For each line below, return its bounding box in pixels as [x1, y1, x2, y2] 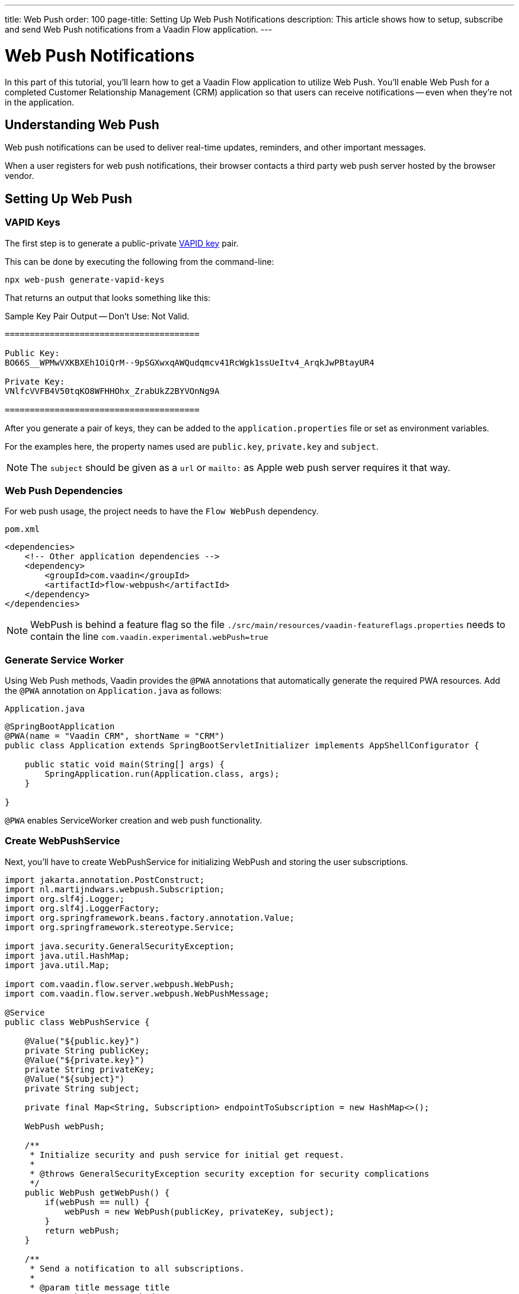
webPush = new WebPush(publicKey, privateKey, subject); [65, 1206, 335, 1216]
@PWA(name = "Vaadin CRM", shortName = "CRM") [5, 731, 225, 741]
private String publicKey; [24, 1045, 150, 1055]
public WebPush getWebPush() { [24, 1187, 170, 1197]
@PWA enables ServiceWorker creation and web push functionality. [5, 815, 262, 826]
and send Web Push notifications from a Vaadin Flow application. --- [5, 24, 273, 34]
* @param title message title [30, 1282, 170, 1292]
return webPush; [44, 1225, 120, 1235]
